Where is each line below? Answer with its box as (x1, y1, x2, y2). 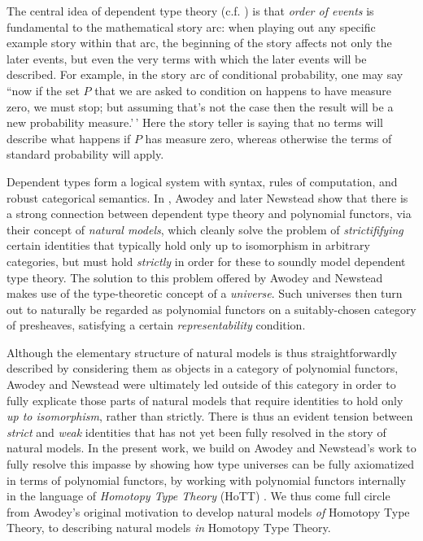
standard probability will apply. (7, 146, 164, 163)
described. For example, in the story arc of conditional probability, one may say (7, 66, 403, 83)
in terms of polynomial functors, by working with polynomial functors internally (7, 471, 406, 488)
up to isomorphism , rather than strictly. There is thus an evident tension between (7, 408, 413, 425)
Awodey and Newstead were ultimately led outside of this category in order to (7, 376, 396, 393)
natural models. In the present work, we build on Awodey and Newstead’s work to (7, 439, 416, 456)
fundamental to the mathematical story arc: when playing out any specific (7, 18, 376, 35)
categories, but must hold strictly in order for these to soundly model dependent (7, 252, 406, 269)
